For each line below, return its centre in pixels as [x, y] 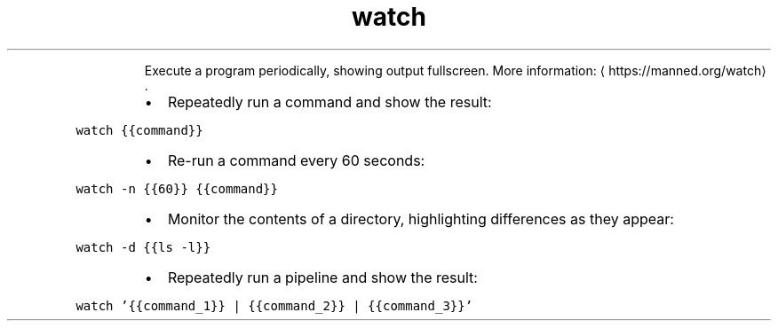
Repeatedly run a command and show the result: [329, 102]
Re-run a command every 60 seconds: [296, 160]
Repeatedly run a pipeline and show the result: [322, 277]
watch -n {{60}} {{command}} [177, 188]
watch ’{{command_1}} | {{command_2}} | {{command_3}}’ [274, 305]
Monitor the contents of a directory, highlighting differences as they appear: [421, 219]
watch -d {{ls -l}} [143, 247]
